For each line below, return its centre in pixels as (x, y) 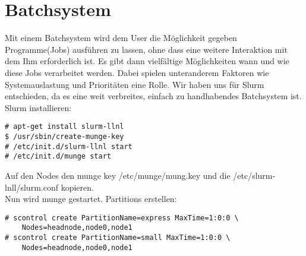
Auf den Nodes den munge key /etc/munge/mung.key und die (118, 175)
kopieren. (77, 187)
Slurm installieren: (38, 107)
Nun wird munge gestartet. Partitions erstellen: (91, 199)
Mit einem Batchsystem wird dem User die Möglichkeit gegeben (121, 38)
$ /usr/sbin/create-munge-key (64, 136)
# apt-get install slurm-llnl (64, 127)
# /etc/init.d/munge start (58, 157)
